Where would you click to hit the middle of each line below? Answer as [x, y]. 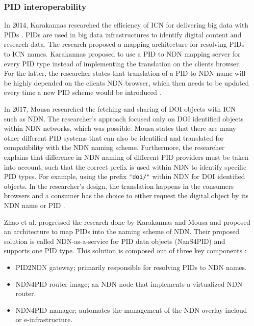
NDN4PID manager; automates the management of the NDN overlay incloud [131, 310]
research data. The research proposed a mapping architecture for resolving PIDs [124, 44]
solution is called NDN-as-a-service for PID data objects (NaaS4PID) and [114, 241]
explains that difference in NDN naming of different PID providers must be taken [126, 157]
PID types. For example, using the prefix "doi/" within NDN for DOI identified [125, 176]
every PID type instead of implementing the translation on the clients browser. [123, 63]
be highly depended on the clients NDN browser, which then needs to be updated [127, 82]
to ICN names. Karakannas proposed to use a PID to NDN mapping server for [122, 54]
